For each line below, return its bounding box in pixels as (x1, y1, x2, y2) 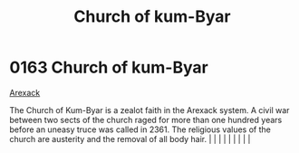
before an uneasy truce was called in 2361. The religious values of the (9, 124, 272, 135)
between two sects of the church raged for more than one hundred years (9, 114, 283, 125)
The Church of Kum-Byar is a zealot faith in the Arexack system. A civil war (9, 104, 290, 115)
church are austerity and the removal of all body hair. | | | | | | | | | (9, 133, 251, 144)
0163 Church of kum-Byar (9, 57, 208, 78)
